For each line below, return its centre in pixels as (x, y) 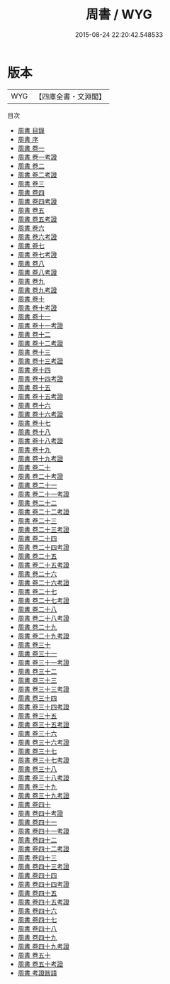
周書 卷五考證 (37, 219)
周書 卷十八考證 (40, 441)
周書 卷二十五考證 (43, 565)
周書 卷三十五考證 (43, 724)
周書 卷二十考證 (40, 476)
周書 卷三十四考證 (43, 707)
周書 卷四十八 (37, 928)
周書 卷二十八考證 (43, 618)
